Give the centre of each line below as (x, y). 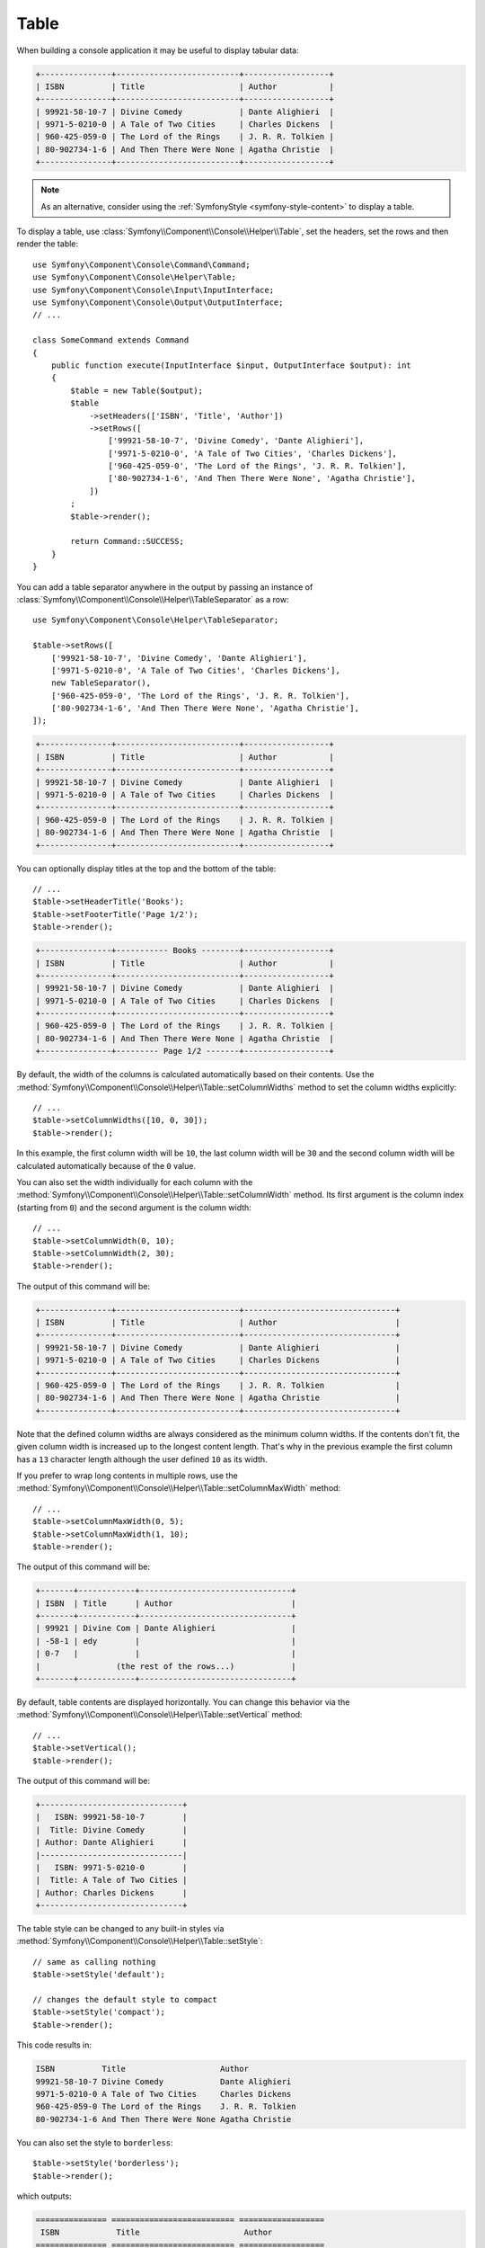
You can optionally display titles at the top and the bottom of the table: (146, 869)
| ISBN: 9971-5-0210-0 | (111, 1867)
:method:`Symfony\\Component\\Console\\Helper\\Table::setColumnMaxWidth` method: (179, 1488)
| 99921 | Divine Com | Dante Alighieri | (166, 1628)
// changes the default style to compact (125, 2000)
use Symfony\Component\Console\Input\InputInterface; (153, 290)
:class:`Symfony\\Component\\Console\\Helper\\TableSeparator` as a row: (153, 599)
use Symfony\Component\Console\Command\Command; (141, 264)
